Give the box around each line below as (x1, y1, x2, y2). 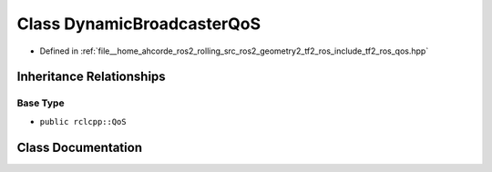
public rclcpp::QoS (39, 116, 127, 126)
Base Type (16, 96, 65, 109)
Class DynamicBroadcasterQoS (16, 14, 261, 34)
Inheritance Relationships (16, 69, 166, 85)
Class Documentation (16, 139, 143, 155)
